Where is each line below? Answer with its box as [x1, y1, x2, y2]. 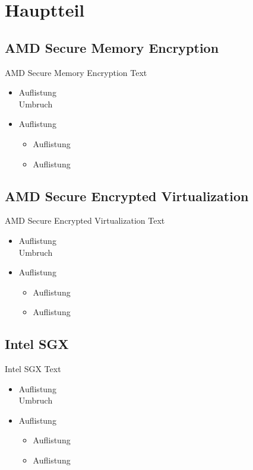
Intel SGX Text [5, 363, 61, 375]
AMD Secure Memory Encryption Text [5, 66, 147, 78]
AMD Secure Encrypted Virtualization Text [5, 214, 165, 227]
